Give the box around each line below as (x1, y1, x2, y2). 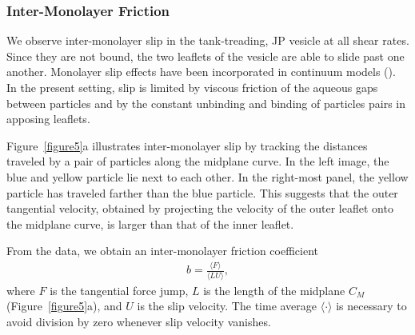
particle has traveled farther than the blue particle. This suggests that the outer (6, 184, 398, 201)
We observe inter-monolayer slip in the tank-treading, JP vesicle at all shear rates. (6, 32, 409, 49)
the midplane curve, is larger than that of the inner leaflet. (6, 215, 294, 232)
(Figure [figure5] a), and (6, 297, 122, 314)
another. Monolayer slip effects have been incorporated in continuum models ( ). (6, 63, 396, 80)
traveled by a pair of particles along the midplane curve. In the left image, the (6, 153, 389, 169)
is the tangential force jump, (50, 281, 189, 298)
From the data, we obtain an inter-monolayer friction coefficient (6, 242, 319, 259)
